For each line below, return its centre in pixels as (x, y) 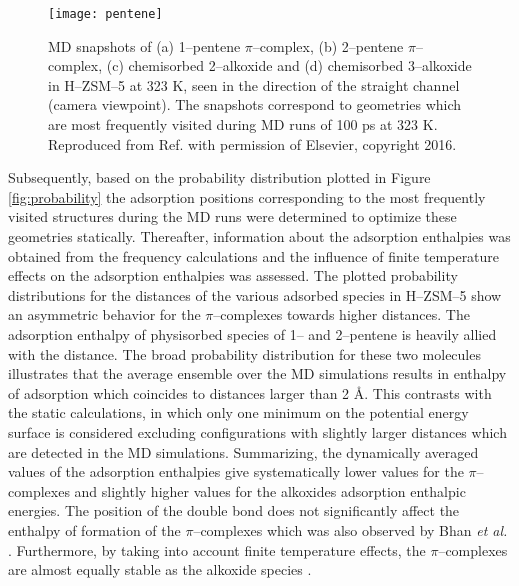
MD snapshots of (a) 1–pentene (144, 45)
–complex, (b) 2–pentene (328, 45)
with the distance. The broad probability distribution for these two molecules (244, 353)
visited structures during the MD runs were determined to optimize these (232, 216)
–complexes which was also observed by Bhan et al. (350, 529)
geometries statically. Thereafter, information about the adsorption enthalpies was (259, 236)
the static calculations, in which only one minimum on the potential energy (238, 412)
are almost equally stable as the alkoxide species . (160, 569)
